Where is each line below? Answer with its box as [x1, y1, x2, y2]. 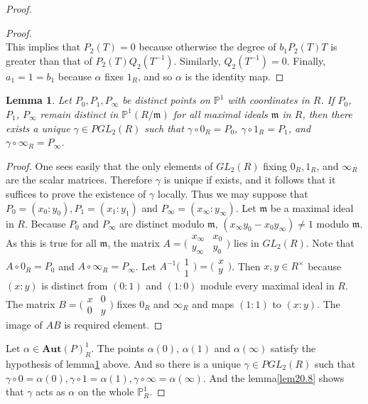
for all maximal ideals [173, 106, 268, 121]
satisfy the [271, 341, 316, 356]
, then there [302, 106, 352, 121]
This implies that [6, 39, 81, 54]
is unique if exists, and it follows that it [163, 172, 336, 187]
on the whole [77, 384, 134, 399]
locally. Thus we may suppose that [157, 186, 308, 201]
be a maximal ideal [270, 200, 354, 215]
